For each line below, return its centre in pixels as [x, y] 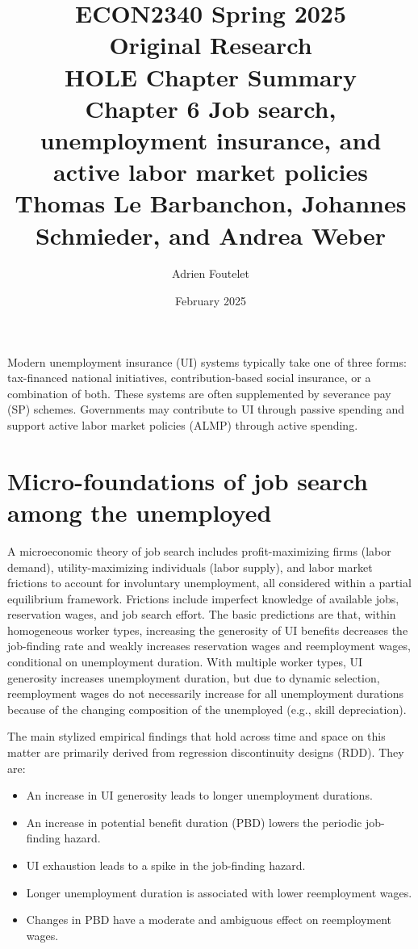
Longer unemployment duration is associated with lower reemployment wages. [219, 892]
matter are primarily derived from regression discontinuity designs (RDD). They [206, 752]
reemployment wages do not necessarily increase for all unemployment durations [205, 693]
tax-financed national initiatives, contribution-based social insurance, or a [189, 378]
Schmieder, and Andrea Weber [211, 235]
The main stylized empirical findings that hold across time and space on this [196, 736]
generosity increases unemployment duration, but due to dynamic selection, [194, 677]
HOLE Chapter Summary [211, 76]
